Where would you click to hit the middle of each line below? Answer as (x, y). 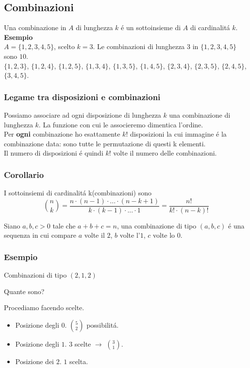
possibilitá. (103, 325)
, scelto (64, 46)
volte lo (164, 235)
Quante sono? (24, 291)
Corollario (24, 174)
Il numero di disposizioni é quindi (54, 153)
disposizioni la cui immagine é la (178, 134)
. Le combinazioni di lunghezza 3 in (146, 46)
